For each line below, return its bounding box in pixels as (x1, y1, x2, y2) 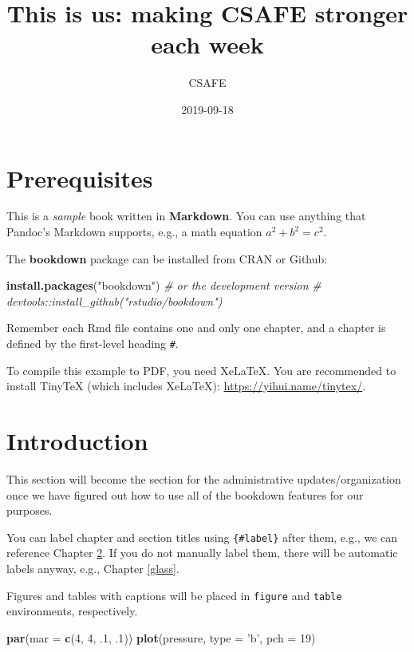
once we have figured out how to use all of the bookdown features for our (6, 486, 364, 503)
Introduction (6, 425, 148, 457)
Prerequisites (6, 161, 153, 194)
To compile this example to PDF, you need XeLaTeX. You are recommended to (6, 362, 396, 378)
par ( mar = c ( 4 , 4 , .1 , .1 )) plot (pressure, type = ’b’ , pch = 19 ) (6, 629, 316, 646)
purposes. (6, 502, 53, 519)
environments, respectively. (6, 603, 138, 619)
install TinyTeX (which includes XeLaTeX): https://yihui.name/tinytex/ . (6, 377, 366, 394)
